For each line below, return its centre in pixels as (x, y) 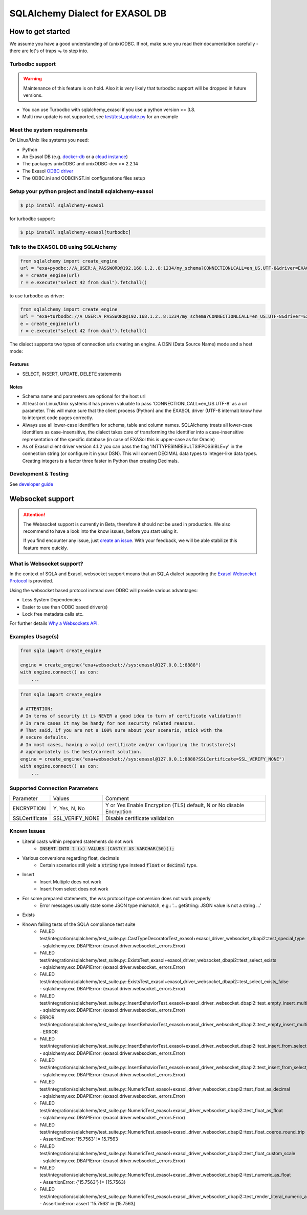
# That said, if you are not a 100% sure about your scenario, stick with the (121, 730)
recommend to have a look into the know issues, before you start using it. (101, 531)
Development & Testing (39, 474)
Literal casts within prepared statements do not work (78, 841)
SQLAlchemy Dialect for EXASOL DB (88, 13)
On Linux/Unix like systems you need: (49, 140)
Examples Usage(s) (34, 637)
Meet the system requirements (49, 129)
